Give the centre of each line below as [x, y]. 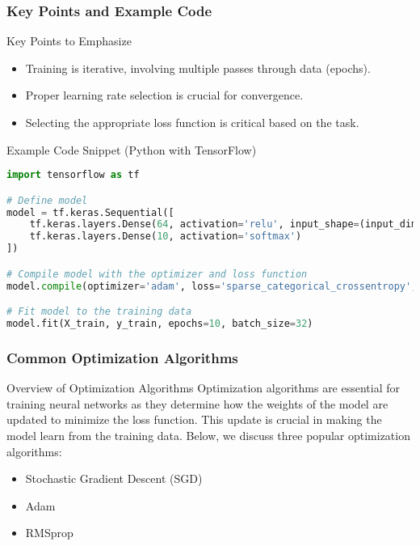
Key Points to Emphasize [69, 41]
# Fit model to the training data [99, 312]
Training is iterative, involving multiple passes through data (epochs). [198, 68]
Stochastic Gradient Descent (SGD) [114, 478]
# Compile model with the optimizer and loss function [157, 274]
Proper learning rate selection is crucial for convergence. [164, 95]
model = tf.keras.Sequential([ [90, 212]
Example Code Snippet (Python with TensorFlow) [132, 149]
